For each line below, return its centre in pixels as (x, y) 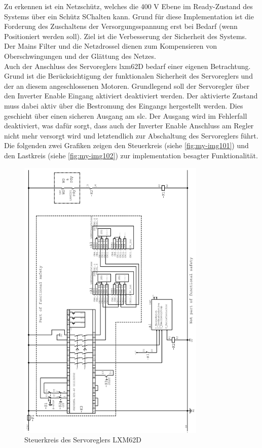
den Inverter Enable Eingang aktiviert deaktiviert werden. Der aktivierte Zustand (131, 96)
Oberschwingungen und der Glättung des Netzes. (80, 56)
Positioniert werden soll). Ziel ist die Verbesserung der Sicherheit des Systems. (125, 36)
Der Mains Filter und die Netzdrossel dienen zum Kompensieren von (111, 46)
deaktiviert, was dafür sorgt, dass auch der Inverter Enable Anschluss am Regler (129, 126)
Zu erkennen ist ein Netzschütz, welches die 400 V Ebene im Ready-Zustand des (128, 6)
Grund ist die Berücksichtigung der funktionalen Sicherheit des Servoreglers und (128, 76)
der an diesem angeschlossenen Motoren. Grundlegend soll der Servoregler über (127, 85)
